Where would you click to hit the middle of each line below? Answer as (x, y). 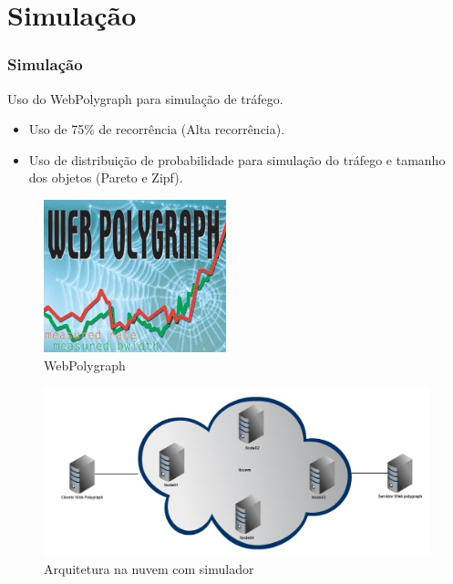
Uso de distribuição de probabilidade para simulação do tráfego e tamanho (237, 159)
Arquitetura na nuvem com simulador (149, 568)
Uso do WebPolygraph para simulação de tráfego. (145, 98)
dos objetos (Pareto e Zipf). (106, 177)
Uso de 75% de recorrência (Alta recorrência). (157, 129)
